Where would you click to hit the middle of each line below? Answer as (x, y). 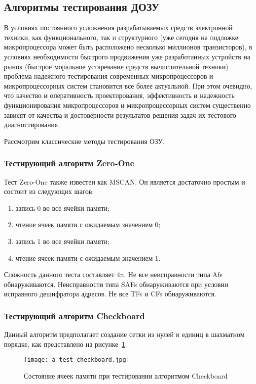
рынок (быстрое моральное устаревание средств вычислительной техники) (116, 66)
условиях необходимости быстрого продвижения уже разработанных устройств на (127, 56)
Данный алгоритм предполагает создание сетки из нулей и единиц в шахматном (124, 334)
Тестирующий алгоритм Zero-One (69, 163)
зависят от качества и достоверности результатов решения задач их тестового (120, 115)
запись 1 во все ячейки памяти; (62, 241)
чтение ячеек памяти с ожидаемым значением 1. (88, 258)
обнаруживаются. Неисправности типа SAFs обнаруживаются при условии (116, 284)
